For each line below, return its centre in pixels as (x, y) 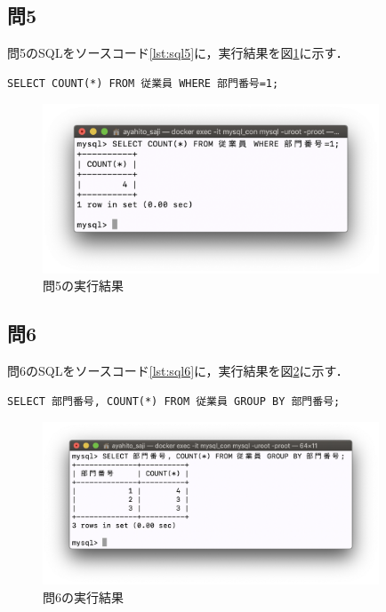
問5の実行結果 (83, 286)
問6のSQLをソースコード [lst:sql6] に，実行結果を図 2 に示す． (178, 371)
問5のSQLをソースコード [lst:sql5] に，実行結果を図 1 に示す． (178, 53)
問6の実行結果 (83, 596)
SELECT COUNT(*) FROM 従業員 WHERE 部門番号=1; (143, 83)
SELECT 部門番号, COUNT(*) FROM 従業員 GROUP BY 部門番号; (174, 401)
